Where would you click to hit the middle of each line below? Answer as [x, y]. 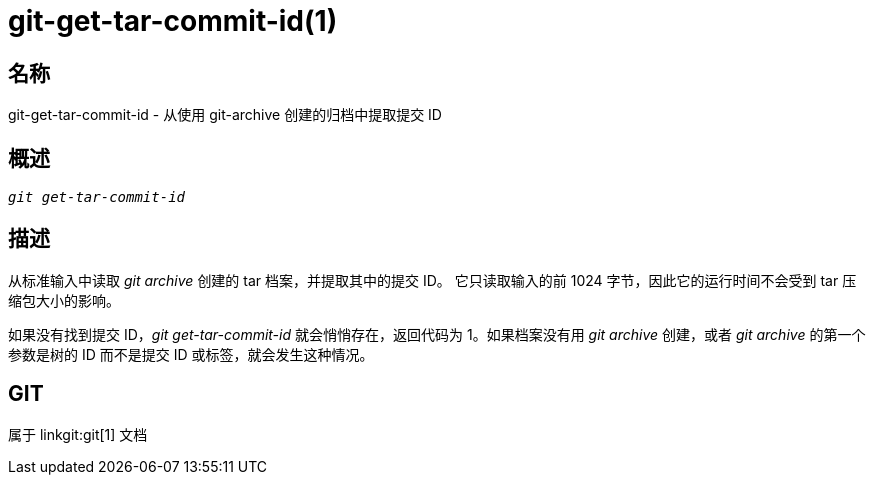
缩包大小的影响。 [64, 300]
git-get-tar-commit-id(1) [173, 21]
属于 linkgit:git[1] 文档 [78, 434]
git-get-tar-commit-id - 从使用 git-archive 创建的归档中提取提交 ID [225, 115]
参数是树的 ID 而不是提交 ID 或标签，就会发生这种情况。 [191, 354]
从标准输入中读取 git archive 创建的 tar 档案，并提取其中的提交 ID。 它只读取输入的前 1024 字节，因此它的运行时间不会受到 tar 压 [432, 280]
